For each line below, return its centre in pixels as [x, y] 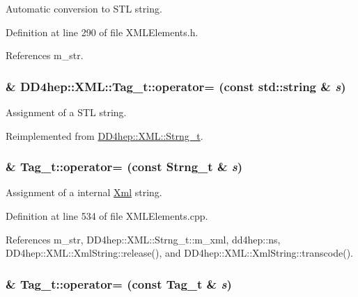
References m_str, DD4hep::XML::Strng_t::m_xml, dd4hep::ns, [143, 239]
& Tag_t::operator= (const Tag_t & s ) [119, 283]
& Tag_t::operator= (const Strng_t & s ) [124, 167]
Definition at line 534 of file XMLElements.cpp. [107, 216]
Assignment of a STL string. [66, 112]
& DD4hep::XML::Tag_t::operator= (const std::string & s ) [176, 86]
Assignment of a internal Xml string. [84, 192]
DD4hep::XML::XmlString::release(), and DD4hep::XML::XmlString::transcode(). [179, 253]
